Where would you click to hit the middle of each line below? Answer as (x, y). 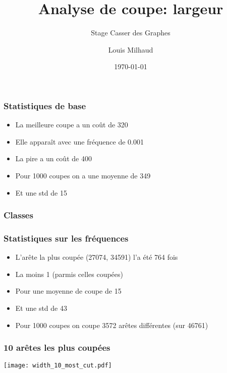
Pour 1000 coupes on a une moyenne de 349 (83, 175)
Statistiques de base (45, 105)
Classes (18, 215)
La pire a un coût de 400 (53, 158)
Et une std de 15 (41, 192)
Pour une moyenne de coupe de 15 (68, 291)
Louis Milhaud (131, 49)
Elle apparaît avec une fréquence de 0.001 (80, 141)
